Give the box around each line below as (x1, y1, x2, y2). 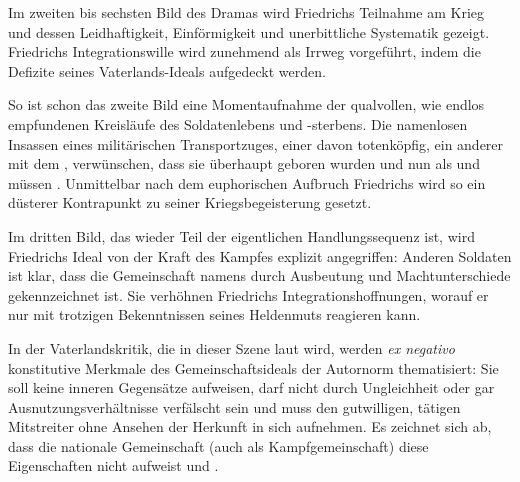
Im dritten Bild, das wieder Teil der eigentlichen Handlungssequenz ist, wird (8, 225, 475, 246)
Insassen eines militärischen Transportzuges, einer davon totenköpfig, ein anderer (8, 133, 504, 154)
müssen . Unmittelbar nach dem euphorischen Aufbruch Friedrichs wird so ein (8, 172, 486, 193)
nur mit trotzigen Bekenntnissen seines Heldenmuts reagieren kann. (8, 304, 421, 325)
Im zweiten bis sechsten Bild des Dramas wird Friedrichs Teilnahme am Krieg (8, 2, 485, 22)
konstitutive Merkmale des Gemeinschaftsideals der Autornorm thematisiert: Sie (8, 357, 499, 378)
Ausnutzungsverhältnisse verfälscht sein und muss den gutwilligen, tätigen (8, 396, 461, 417)
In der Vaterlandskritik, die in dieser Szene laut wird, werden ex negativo (8, 337, 455, 358)
